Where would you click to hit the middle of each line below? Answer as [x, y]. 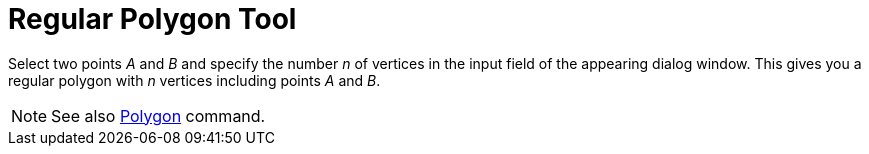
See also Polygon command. [158, 115]
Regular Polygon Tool [152, 19]
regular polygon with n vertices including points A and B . [194, 80]
